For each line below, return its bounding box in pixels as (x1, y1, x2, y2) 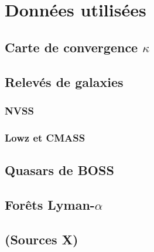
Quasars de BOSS (5, 161, 114, 179)
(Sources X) (5, 230, 78, 248)
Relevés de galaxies (5, 72, 124, 90)
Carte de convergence (5, 38, 138, 56)
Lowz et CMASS (5, 130, 85, 145)
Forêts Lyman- (5, 195, 95, 213)
